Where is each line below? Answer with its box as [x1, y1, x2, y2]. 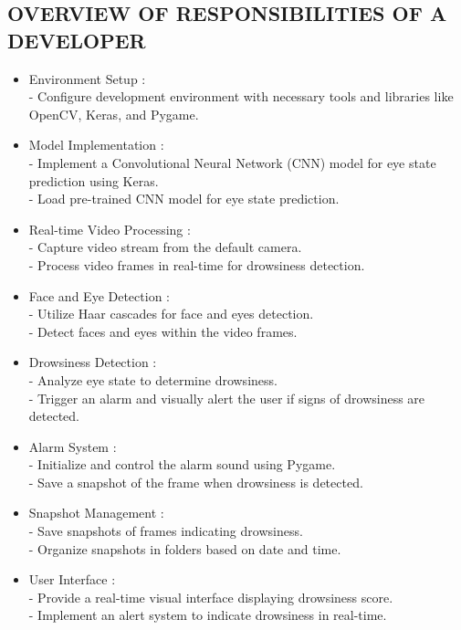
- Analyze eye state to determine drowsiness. [28, 370, 278, 389]
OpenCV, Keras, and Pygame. [28, 104, 199, 123]
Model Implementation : [28, 135, 164, 154]
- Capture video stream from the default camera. [28, 237, 302, 257]
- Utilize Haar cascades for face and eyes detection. [28, 304, 314, 323]
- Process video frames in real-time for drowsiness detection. [28, 255, 365, 274]
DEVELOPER [7, 26, 146, 54]
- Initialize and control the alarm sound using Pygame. [28, 455, 336, 474]
